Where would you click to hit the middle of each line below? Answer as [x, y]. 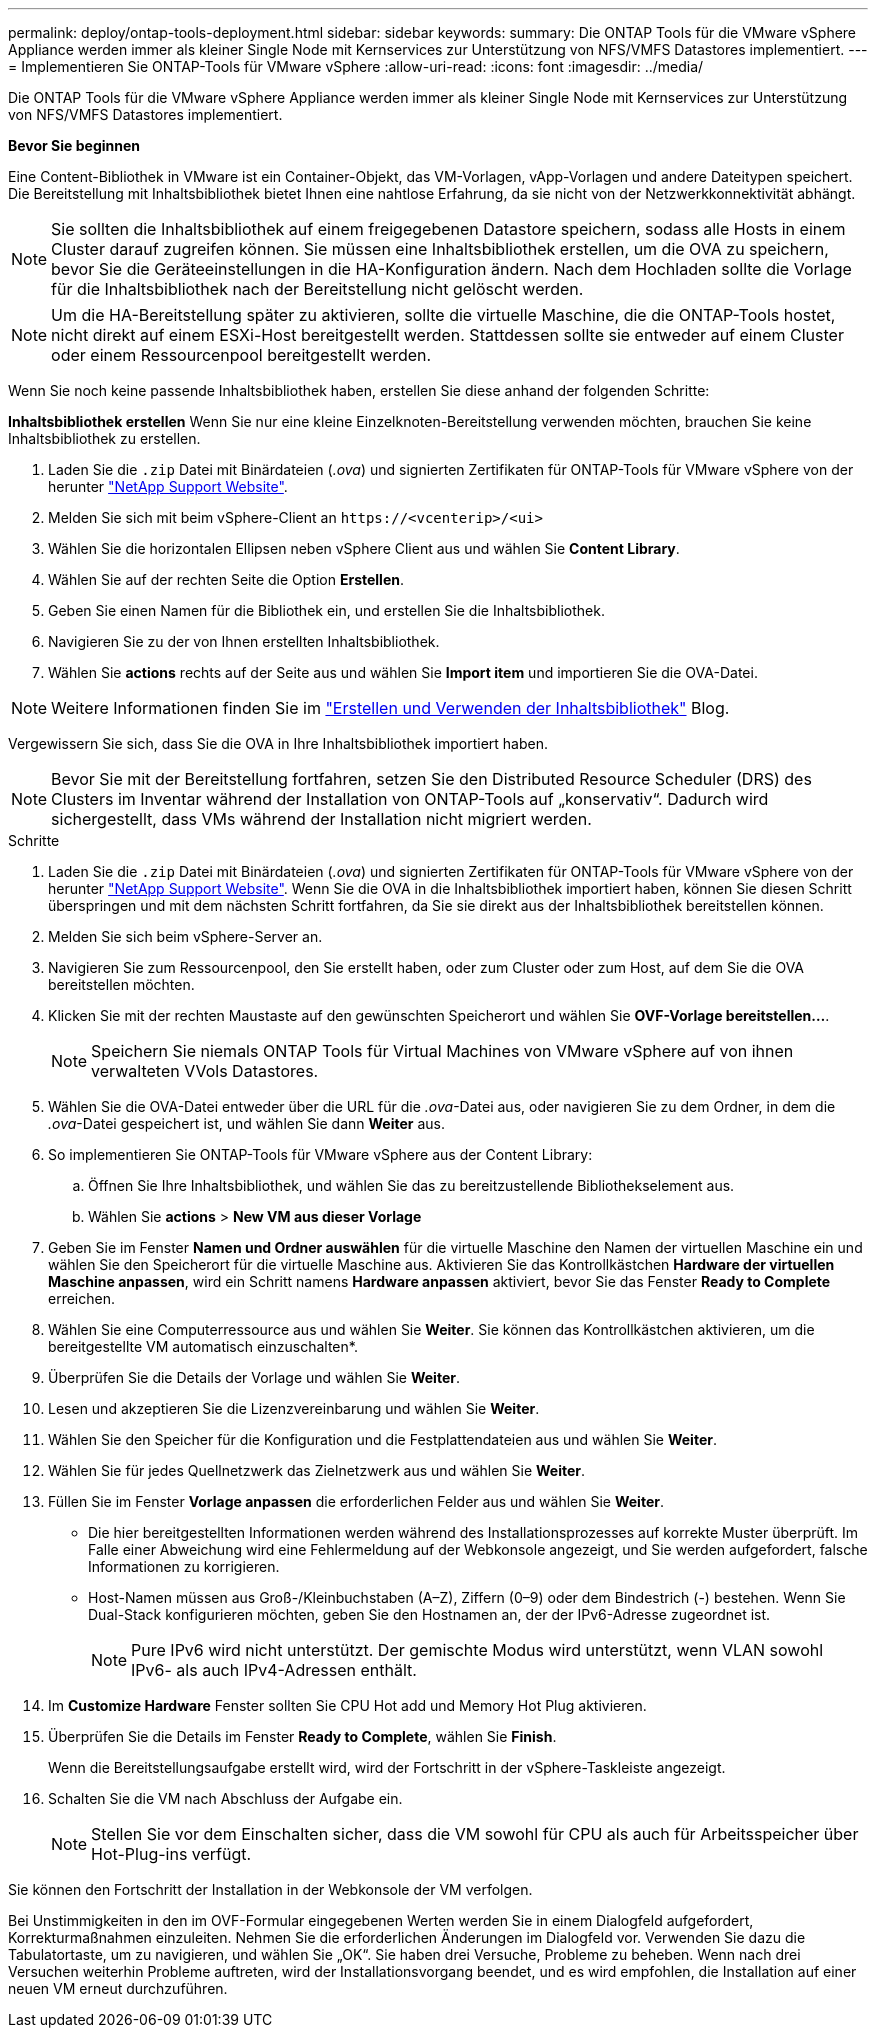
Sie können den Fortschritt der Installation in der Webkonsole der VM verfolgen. [270, 1889]
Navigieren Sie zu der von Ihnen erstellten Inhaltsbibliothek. [244, 641]
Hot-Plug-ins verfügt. [171, 1854]
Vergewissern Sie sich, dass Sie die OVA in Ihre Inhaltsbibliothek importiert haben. [278, 743]
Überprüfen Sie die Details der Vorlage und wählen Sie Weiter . [254, 1377]
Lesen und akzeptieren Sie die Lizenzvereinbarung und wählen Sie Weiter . [294, 1408]
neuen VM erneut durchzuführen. [118, 1988]
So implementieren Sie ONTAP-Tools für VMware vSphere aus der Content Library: [320, 1154]
